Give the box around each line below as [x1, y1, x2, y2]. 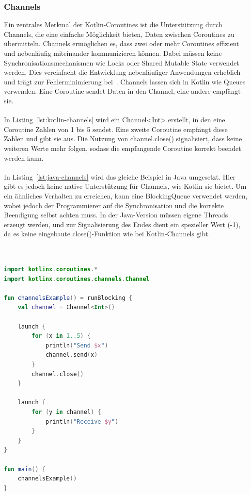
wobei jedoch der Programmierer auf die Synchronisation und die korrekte [4, 200, 224, 210]
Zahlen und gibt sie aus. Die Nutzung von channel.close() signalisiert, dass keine [4, 133, 242, 144]
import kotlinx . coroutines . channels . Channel [4, 275, 150, 282]
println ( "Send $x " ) [45, 342, 108, 349]
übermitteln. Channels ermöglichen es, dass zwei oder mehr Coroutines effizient [4, 38, 239, 49]
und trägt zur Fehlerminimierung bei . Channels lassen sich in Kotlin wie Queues [4, 76, 246, 86]
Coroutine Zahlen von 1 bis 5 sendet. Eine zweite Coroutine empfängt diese [4, 124, 228, 134]
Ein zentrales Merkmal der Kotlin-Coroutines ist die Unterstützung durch [4, 19, 222, 30]
